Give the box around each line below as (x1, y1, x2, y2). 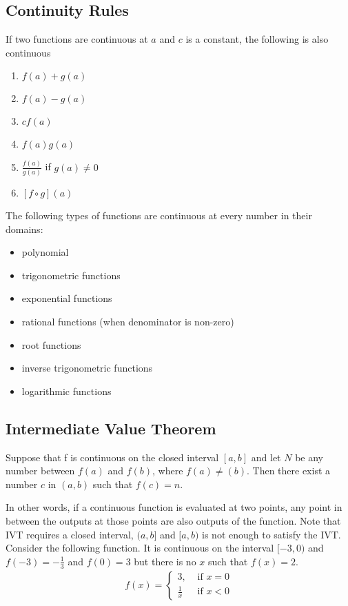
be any (295, 450, 323, 464)
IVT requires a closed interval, (6, 527, 134, 541)
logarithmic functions (21, 383, 112, 398)
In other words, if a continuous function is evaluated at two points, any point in (6, 500, 342, 514)
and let (251, 450, 281, 464)
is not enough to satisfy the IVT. (202, 527, 341, 541)
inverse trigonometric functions (21, 361, 153, 375)
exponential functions (21, 291, 112, 305)
